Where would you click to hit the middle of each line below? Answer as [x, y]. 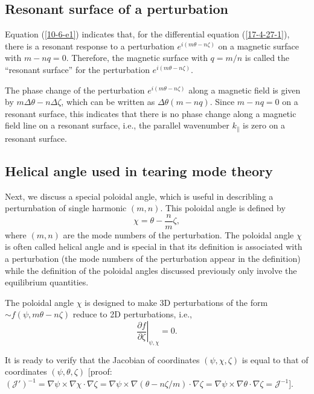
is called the [267, 58]
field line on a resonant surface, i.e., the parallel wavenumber [117, 125]
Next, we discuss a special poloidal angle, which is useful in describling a [139, 196]
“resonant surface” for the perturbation [77, 69]
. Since [222, 102]
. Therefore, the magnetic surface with [137, 58]
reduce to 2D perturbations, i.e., [132, 314]
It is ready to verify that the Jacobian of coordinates [102, 359]
